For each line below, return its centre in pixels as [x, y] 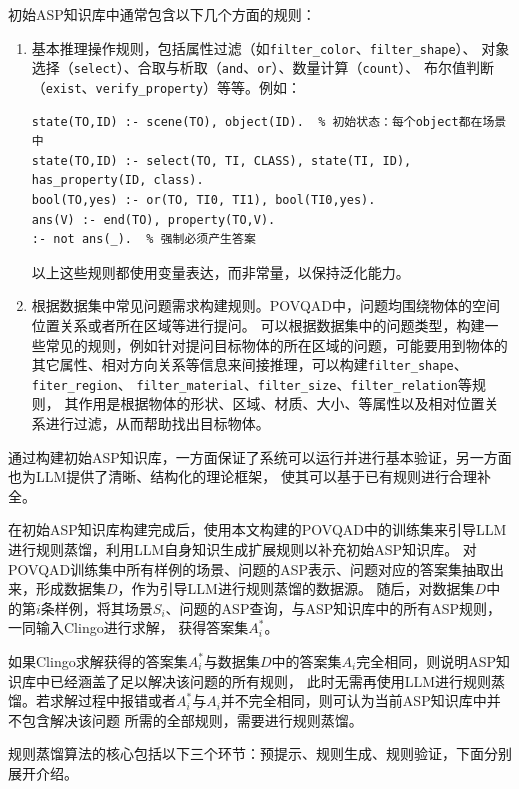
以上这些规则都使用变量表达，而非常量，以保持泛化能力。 [220, 271]
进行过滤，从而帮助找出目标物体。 [157, 423]
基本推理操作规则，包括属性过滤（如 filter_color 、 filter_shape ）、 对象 [270, 47]
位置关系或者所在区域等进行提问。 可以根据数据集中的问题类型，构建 [258, 324]
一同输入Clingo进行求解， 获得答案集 [128, 627]
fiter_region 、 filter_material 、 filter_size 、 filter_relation [244, 383]
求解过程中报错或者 [112, 700]
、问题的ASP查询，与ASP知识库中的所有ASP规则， [333, 607]
